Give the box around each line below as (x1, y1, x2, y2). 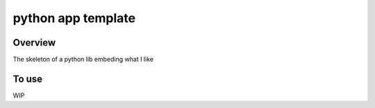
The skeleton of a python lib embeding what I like (12, 55, 154, 64)
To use (12, 73, 43, 84)
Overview (12, 37, 56, 48)
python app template (12, 10, 136, 26)
